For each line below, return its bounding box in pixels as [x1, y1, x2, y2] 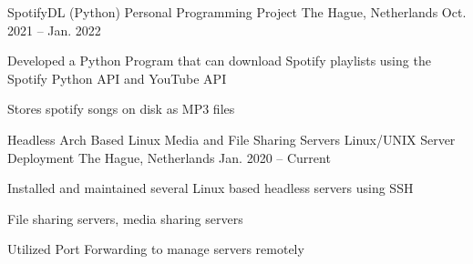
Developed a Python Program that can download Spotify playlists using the [7, 51, 431, 70]
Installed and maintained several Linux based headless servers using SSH [7, 178, 414, 198]
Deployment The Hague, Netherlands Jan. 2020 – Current [7, 147, 331, 167]
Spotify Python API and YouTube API [7, 68, 227, 87]
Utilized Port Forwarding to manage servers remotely [7, 239, 304, 259]
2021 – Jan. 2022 [7, 20, 101, 39]
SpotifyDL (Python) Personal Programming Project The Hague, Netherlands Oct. [7, 3, 467, 21]
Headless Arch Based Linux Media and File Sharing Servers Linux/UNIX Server [7, 129, 456, 148]
